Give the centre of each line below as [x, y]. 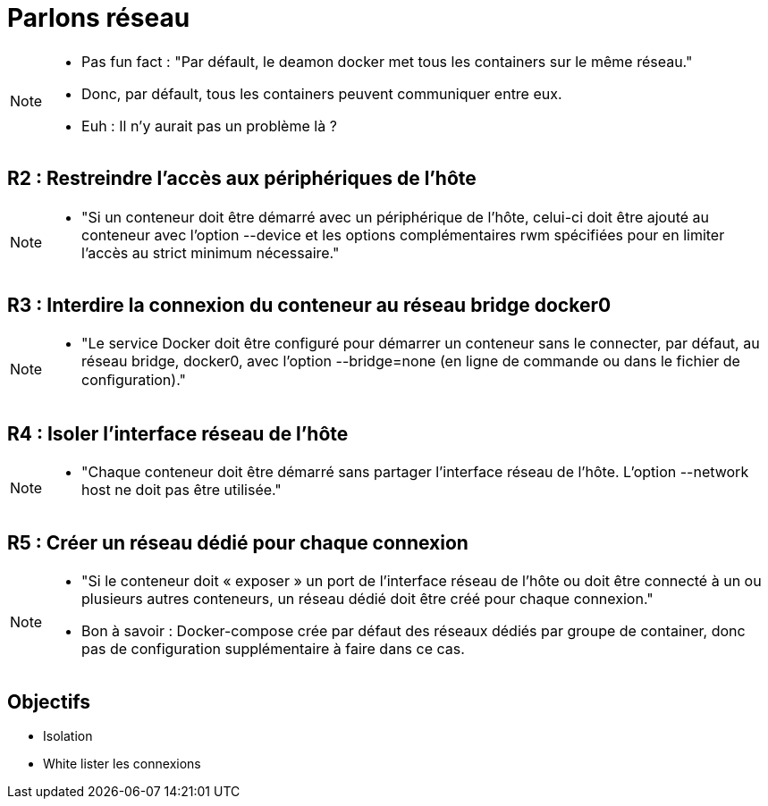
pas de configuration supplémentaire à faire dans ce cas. [273, 649]
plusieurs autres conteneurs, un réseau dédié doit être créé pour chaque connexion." [367, 599]
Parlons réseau [99, 18]
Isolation [68, 735]
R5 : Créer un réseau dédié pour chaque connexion [238, 542]
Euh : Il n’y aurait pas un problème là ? [209, 126]
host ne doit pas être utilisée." [181, 490]
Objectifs [49, 701]
